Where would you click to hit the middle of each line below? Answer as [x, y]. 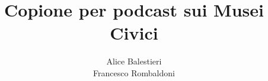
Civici [134, 33]
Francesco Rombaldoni [134, 72]
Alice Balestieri [134, 61]
